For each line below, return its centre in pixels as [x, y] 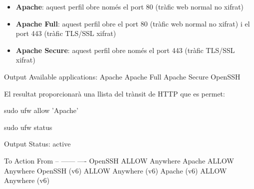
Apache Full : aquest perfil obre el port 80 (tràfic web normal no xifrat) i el [133, 23]
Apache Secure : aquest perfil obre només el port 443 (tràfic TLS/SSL [125, 50]
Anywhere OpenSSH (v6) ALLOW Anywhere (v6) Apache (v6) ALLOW [115, 170]
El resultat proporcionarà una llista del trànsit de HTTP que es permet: [114, 93]
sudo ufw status [28, 127]
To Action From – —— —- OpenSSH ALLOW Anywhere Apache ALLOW [119, 160]
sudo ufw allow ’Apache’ [41, 110]
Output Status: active [37, 144]
